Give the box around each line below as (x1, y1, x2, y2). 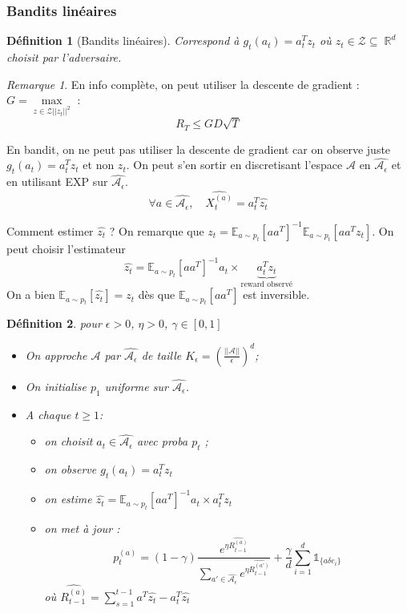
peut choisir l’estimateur (6, 240, 126, 257)
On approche (25, 346, 87, 363)
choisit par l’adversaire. (6, 49, 122, 66)
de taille (141, 346, 182, 363)
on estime (44, 490, 92, 507)
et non (83, 156, 115, 173)
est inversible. (243, 286, 310, 303)
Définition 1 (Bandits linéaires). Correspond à (6, 32, 240, 49)
